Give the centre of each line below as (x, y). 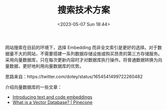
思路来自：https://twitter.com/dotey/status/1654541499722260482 (74, 76)
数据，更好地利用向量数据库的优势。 (46, 66)
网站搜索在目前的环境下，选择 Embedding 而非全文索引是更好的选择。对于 (82, 47)
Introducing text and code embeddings (52, 97)
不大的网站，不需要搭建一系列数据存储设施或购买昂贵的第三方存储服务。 (88, 54)
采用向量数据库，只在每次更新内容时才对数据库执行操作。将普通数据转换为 (82, 59)
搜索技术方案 (83, 10)
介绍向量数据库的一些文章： (34, 87)
